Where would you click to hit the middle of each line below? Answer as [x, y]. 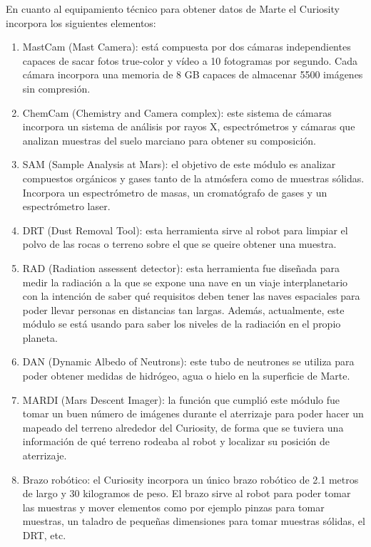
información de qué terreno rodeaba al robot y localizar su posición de [176, 441]
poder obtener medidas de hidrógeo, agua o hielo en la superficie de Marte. [186, 376]
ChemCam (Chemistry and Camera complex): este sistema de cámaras [177, 112]
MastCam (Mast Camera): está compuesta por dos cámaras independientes [187, 47]
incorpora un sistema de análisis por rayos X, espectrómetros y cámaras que [189, 126]
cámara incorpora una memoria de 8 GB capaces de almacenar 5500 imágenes [193, 74]
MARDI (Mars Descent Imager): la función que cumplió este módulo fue [181, 399]
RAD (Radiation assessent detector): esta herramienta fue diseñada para [181, 267]
